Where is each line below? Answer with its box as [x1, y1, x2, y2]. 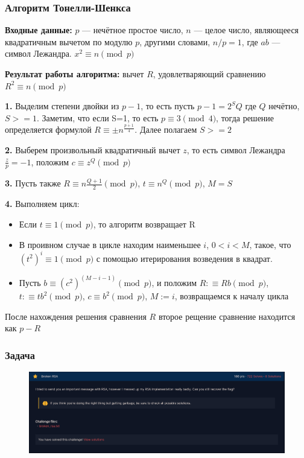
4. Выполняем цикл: [5, 197, 80, 210]
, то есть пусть [141, 100, 195, 112]
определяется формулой [5, 123, 92, 136]
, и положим [151, 276, 197, 289]
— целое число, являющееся [194, 24, 299, 36]
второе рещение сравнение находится [158, 310, 296, 322]
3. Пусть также [5, 177, 61, 189]
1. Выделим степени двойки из [5, 100, 119, 112]
